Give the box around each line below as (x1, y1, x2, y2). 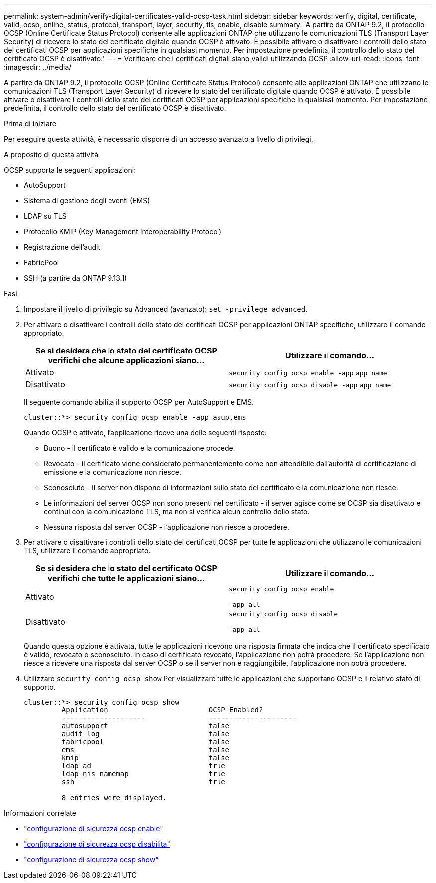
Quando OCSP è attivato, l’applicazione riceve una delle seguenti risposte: (24, 428, 267, 437)
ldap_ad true (61, 762, 225, 770)
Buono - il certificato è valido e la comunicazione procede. (44, 444, 235, 452)
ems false (61, 746, 230, 754)
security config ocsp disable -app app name (229, 381, 391, 389)
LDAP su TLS (24, 212, 67, 220)
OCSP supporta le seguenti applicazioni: (4, 166, 136, 174)
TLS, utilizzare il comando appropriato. (24, 546, 151, 555)
